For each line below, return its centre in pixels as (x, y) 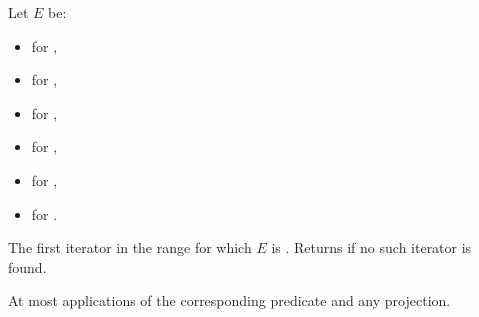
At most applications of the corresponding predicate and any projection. (229, 300)
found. (27, 266)
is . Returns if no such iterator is (371, 247)
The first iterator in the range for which (130, 247)
